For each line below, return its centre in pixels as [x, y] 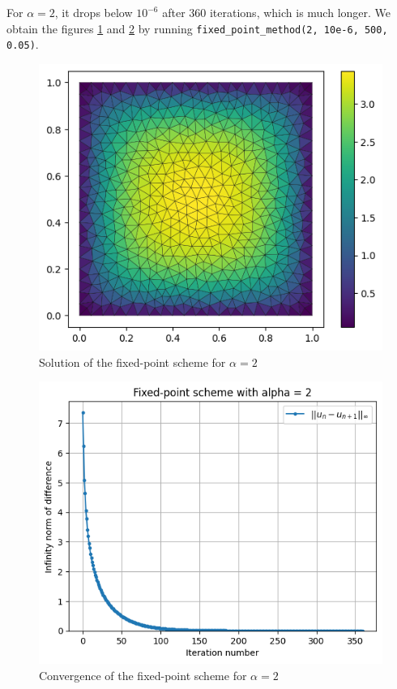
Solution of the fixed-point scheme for [132, 362]
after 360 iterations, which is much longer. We [277, 12]
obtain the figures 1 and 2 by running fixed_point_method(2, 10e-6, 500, [197, 28]
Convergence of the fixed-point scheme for [143, 675]
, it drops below [94, 12]
